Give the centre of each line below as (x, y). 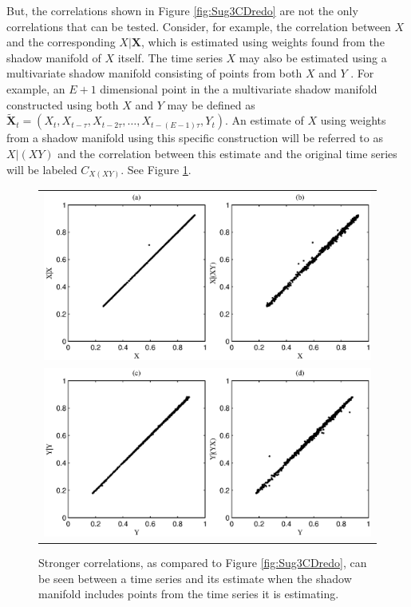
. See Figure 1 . (156, 169)
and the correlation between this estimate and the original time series (227, 153)
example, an (36, 88)
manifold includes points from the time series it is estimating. (189, 594)
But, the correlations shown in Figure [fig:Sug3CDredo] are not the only (182, 10)
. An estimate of (264, 120)
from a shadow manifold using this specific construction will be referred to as (195, 138)
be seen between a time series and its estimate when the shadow (195, 578)
